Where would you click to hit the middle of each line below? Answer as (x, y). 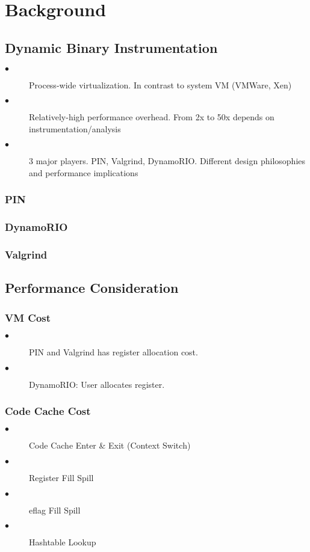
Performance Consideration (92, 288)
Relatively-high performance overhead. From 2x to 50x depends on (152, 117)
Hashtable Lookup (63, 542)
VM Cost (28, 317)
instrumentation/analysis (75, 128)
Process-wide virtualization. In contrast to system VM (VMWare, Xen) (160, 84)
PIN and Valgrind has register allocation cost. (113, 352)
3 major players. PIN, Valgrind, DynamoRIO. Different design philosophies (167, 161)
